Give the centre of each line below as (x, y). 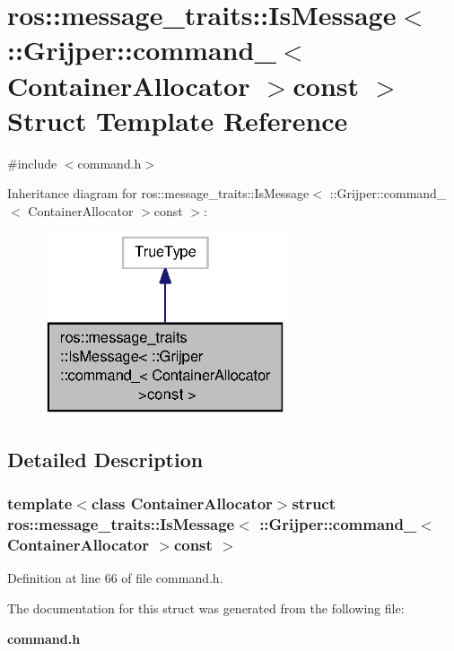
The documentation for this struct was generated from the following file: (206, 608)
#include (32, 163)
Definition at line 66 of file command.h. (115, 578)
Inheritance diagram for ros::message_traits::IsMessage (158, 193)
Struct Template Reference (178, 120)
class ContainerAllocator (182, 503)
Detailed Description (105, 460)
